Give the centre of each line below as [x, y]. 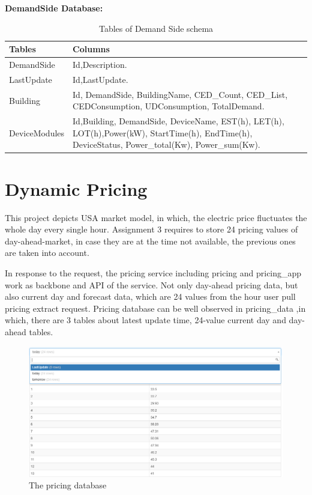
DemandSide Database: [54, 8]
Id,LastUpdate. [100, 79]
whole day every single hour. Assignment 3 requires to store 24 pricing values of [151, 229]
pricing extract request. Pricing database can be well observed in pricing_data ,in [155, 308]
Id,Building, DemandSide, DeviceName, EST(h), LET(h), [178, 121]
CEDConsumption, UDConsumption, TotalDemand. [169, 106]
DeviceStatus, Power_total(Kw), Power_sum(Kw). [166, 144]
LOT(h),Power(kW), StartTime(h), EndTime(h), [163, 132]
